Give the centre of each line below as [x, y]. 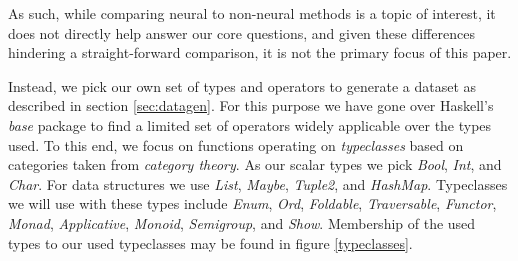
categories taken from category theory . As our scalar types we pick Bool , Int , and [255, 164]
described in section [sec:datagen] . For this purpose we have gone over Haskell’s [251, 105]
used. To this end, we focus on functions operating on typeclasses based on [236, 144]
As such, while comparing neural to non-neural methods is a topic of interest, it [252, 13]
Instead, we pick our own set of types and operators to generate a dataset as [242, 85]
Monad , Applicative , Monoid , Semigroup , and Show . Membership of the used [242, 222]
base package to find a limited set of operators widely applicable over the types [250, 124]
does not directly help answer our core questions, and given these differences [241, 32]
